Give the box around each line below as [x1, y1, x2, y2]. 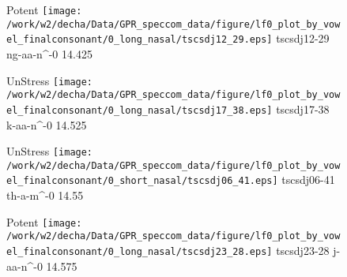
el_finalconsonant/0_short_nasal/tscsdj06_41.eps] [6, 175, 278, 187]
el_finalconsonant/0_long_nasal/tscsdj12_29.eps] [6, 34, 273, 46]
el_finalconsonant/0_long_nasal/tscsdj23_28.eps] [6, 246, 273, 257]
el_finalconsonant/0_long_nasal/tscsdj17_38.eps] [6, 104, 273, 116]
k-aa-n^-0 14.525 [6, 116, 87, 133]
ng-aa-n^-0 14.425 [6, 45, 92, 62]
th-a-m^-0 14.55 [6, 187, 84, 204]
